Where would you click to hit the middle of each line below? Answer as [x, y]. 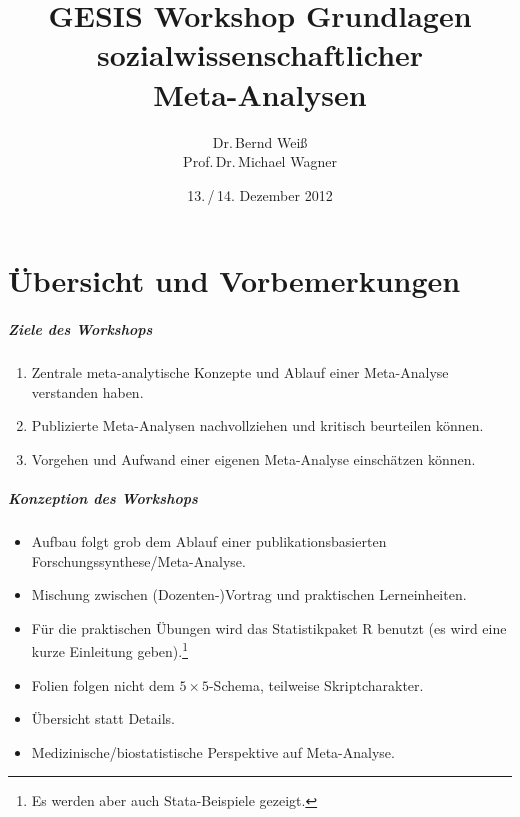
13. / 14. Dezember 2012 [260, 194]
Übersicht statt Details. [103, 718]
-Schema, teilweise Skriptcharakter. [316, 684]
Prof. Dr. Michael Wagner [260, 161]
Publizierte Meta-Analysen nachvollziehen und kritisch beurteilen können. [257, 425]
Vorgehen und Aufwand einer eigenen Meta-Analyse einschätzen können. [253, 458]
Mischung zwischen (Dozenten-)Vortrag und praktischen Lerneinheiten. [249, 594]
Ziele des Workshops [80, 329]
